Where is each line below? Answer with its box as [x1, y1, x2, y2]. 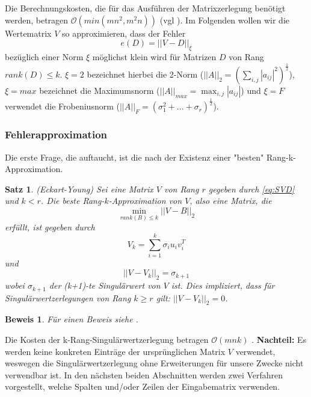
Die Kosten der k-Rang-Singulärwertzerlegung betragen [5, 333, 209, 346]
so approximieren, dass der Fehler [61, 26, 186, 39]
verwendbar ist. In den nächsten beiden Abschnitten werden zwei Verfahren [5, 368, 283, 381]
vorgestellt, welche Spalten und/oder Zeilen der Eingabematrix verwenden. [5, 380, 280, 393]
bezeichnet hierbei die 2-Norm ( [87, 67, 204, 80]
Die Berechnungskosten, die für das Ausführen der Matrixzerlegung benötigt [5, 2, 286, 14]
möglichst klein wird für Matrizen [92, 50, 217, 63]
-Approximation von [108, 194, 182, 207]
